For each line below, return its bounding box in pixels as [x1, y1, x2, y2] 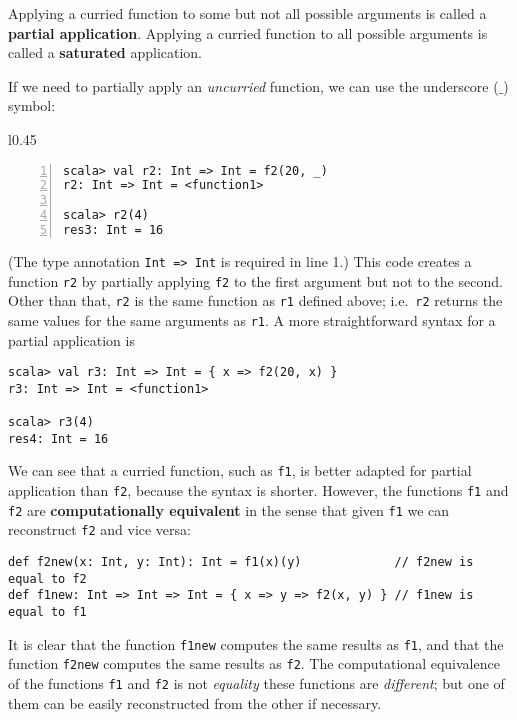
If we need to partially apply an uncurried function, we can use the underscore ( [8, 75, 499, 96]
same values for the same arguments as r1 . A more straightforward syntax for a [8, 309, 496, 330]
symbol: [8, 95, 56, 116]
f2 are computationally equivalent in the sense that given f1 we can [8, 499, 450, 520]
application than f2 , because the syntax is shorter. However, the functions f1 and [8, 480, 509, 501]
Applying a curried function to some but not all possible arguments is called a [8, 3, 487, 23]
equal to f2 [8, 571, 87, 586]
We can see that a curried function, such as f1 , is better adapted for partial [8, 460, 472, 481]
